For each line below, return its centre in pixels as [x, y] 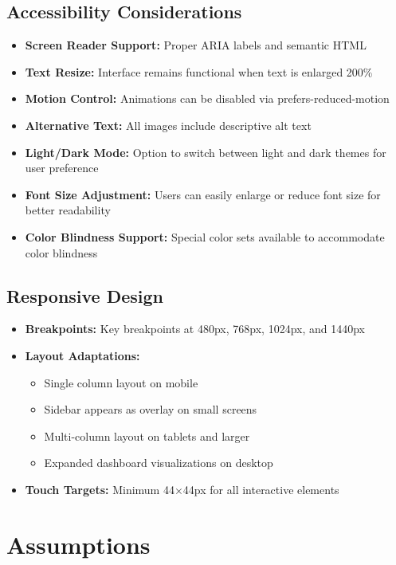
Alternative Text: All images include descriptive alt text [168, 125]
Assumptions [78, 544]
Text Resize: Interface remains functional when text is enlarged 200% [199, 71]
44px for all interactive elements [261, 489]
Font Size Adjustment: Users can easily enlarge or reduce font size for [203, 194]
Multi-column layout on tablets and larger [147, 436]
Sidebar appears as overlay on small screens [151, 409]
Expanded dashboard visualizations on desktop [159, 463]
